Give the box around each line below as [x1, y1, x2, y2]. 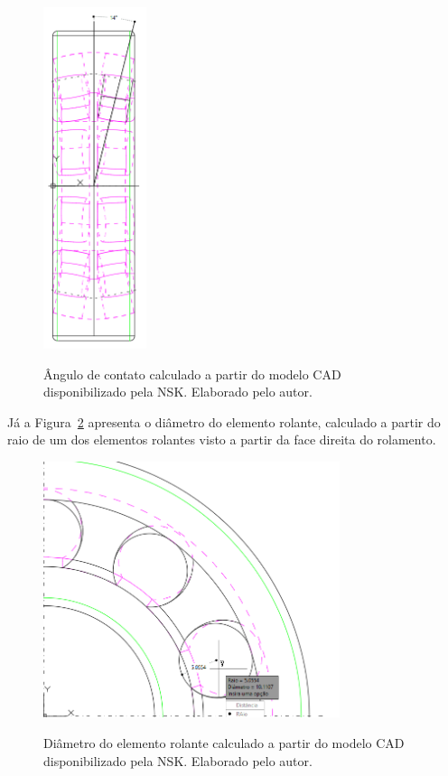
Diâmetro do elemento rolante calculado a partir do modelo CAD [43, 733, 405, 752]
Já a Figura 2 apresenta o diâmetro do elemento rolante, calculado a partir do [7, 412, 441, 431]
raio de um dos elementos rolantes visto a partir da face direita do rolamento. [7, 430, 436, 449]
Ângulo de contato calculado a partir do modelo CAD [43, 364, 341, 383]
